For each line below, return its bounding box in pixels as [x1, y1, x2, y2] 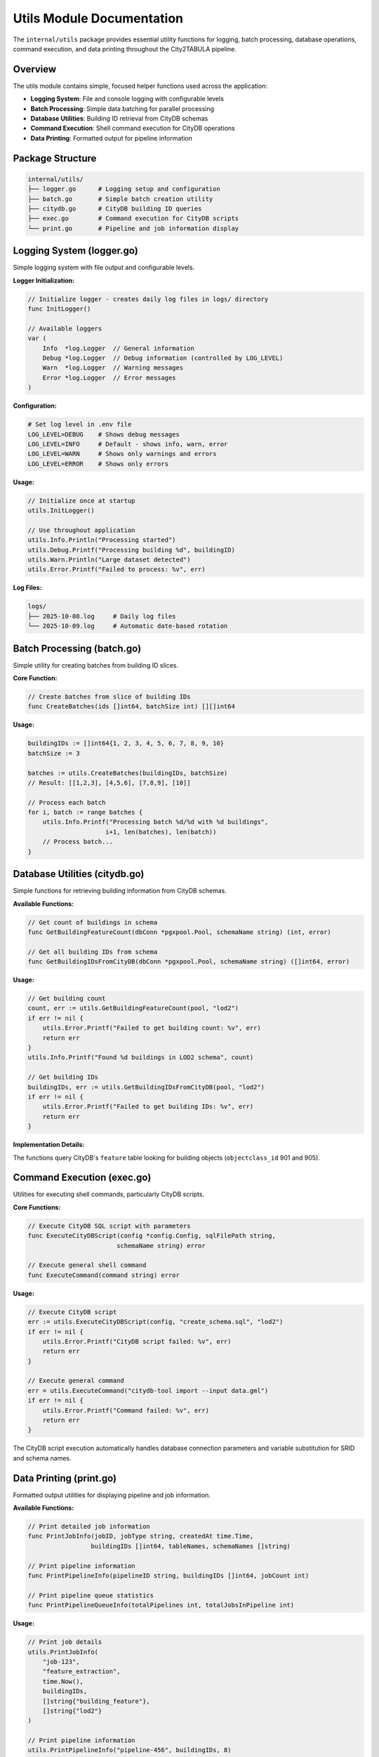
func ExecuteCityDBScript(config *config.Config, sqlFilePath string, [27, 1232, 277, 1240]
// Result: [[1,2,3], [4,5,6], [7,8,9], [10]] [27, 779, 191, 786]
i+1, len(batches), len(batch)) [105, 828, 217, 836]
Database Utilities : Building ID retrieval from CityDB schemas [30, 115, 208, 123]
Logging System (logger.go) [13, 245, 138, 257]
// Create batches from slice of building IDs [27, 693, 191, 701]
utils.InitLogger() [27, 507, 95, 514]
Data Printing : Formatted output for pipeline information [30, 134, 193, 142]
